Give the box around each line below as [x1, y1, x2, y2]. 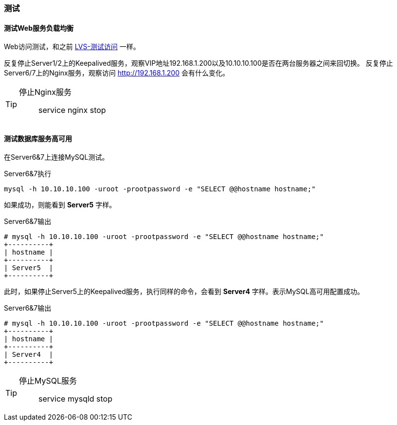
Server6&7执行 [4, 169, 52, 178]
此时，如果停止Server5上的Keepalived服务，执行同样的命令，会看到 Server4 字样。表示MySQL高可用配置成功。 [4, 287, 364, 296]
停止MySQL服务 [19, 376, 77, 386]
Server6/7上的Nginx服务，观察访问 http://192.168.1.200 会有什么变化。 [4, 69, 229, 77]
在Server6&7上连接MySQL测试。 [4, 153, 109, 162]
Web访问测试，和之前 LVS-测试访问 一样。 [4, 42, 140, 51]
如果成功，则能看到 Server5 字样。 [4, 201, 116, 209]
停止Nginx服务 [19, 87, 72, 97]
